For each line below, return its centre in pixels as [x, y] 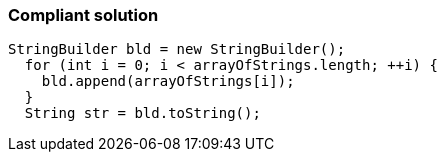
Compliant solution [83, 15]
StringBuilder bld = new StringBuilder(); [177, 49]
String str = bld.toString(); [142, 113]
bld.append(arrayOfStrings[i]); [168, 81]
